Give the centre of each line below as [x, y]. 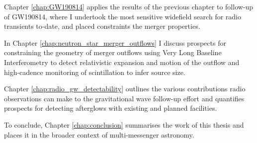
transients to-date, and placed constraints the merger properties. [102, 26]
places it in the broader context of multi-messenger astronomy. [99, 134]
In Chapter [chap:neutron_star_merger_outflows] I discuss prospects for [115, 42]
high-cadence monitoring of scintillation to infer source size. [95, 72]
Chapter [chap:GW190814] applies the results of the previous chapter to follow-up [129, 6]
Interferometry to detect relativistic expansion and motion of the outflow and [122, 62]
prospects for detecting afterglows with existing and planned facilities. [111, 108]
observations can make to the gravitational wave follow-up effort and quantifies [124, 98]
